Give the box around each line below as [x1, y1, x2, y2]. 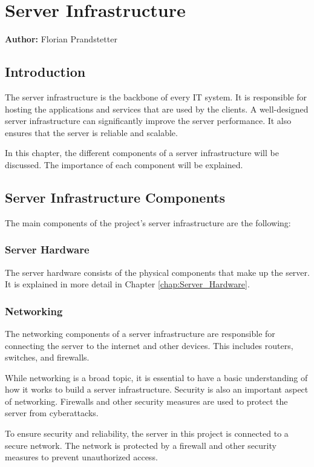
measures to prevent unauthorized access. [5, 451, 158, 463]
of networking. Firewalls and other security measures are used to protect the [5, 394, 288, 407]
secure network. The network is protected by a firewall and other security [5, 439, 276, 451]
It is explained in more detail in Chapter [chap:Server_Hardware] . [5, 278, 250, 290]
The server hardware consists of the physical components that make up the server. [5, 266, 310, 278]
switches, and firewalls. [5, 351, 90, 364]
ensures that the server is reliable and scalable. [5, 126, 178, 139]
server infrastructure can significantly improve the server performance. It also [5, 114, 292, 127]
